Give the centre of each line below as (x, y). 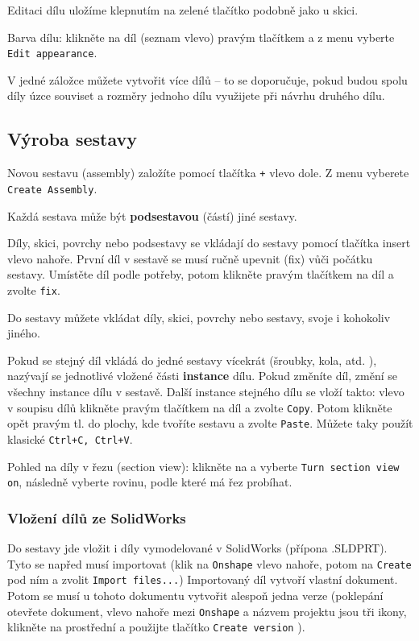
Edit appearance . (52, 53)
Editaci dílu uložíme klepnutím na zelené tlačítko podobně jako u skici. (183, 10)
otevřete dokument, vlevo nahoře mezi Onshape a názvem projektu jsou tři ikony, (207, 611)
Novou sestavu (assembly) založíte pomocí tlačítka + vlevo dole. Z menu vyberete (208, 173)
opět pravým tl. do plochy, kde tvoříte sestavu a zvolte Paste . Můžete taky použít (210, 423)
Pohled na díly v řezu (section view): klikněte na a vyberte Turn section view (203, 466)
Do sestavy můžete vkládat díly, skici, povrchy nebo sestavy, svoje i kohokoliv (199, 317)
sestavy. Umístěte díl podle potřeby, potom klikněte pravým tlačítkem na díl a (201, 274)
